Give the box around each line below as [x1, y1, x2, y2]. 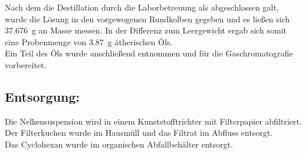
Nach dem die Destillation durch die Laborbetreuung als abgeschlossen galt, [5, 1, 279, 13]
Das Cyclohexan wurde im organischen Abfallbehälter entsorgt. [5, 138, 233, 150]
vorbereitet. [5, 58, 47, 71]
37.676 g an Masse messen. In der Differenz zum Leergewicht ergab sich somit [5, 24, 287, 36]
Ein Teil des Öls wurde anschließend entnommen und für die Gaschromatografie [5, 47, 293, 59]
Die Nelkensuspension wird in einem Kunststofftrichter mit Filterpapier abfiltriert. [5, 115, 302, 127]
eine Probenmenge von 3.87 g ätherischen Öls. [5, 35, 173, 48]
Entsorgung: [5, 87, 80, 105]
